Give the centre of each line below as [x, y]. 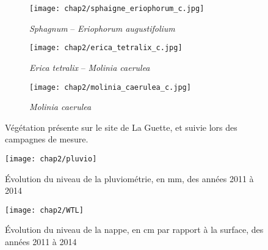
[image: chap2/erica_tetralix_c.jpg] [106, 48]
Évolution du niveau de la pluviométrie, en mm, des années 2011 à [129, 178]
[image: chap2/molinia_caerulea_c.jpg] [110, 87]
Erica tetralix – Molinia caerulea [90, 67]
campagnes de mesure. [47, 139]
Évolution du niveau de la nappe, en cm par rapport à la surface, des [134, 230]
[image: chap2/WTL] [44, 210]
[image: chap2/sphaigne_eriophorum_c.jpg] [117, 9]
